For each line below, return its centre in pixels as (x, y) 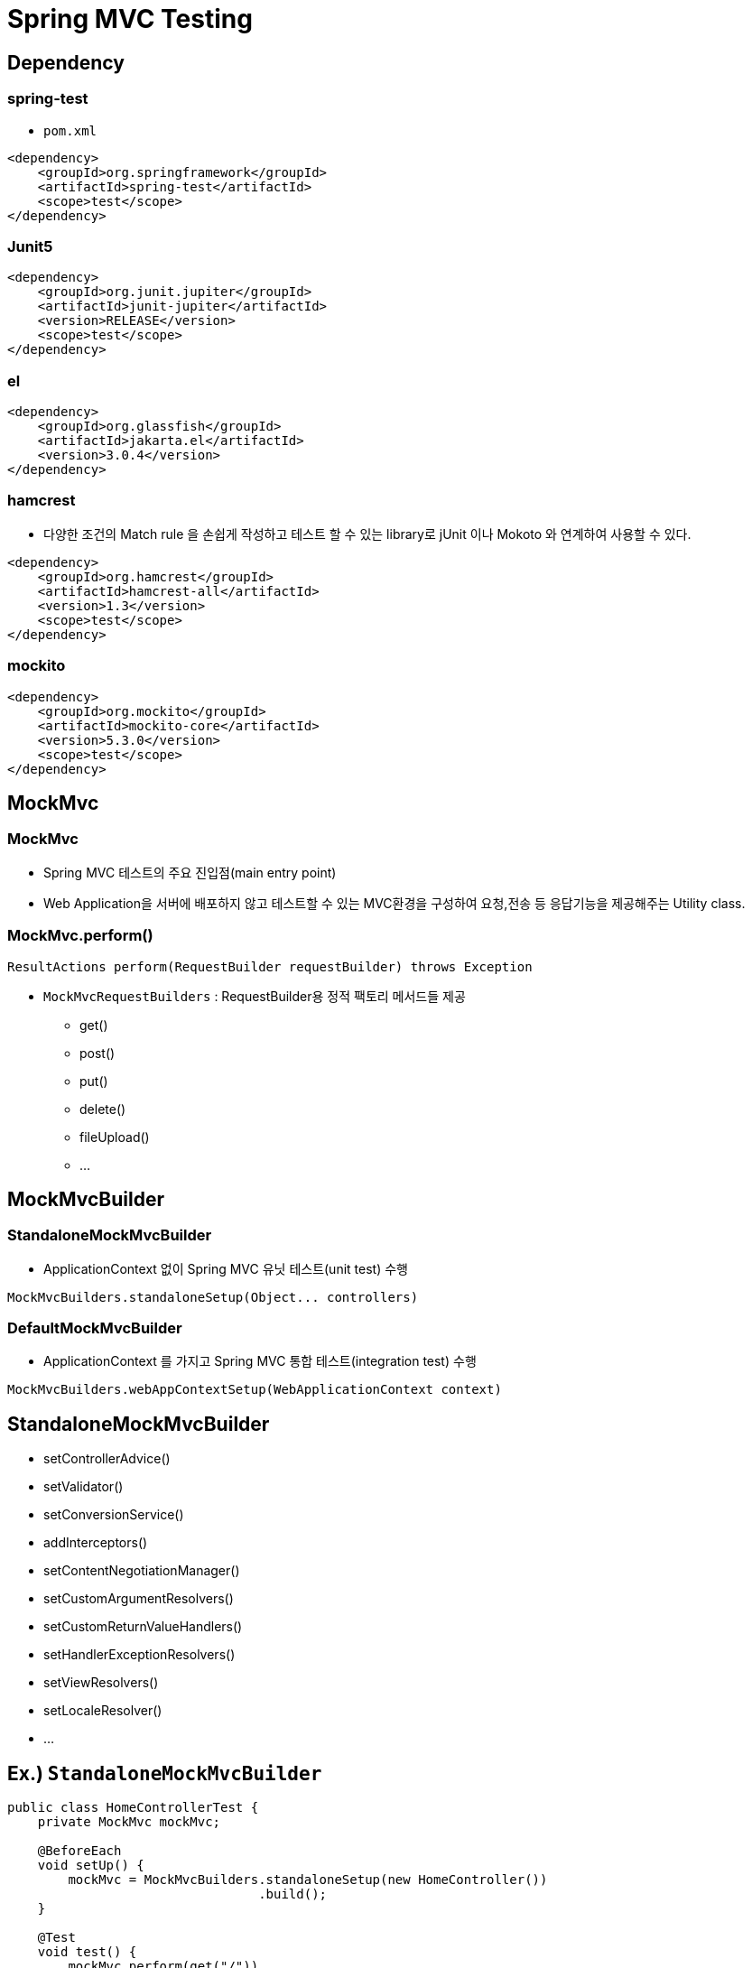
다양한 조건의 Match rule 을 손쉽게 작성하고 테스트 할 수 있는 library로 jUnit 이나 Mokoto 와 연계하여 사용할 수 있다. (367, 534)
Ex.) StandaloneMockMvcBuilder (165, 1773)
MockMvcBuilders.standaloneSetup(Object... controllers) (213, 1297)
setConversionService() (114, 1515)
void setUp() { (91, 1866)
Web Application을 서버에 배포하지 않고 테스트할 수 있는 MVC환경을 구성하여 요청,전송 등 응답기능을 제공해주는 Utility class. (395, 903)
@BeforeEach (79, 1851)
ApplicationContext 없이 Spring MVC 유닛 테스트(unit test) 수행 (226, 1268)
